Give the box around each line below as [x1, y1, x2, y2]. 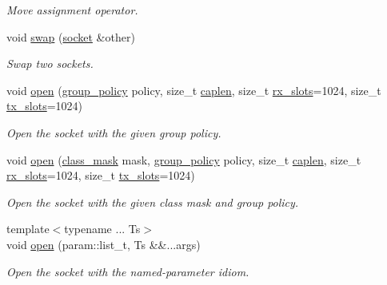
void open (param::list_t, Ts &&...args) [6, 236, 201, 252]
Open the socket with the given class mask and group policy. [6, 193, 299, 210]
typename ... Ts [64, 220, 141, 237]
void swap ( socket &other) [6, 28, 135, 45]
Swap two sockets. [6, 55, 94, 72]
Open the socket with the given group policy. [6, 124, 221, 141]
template [6, 220, 50, 237]
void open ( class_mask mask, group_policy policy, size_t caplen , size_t [6, 151, 361, 168]
